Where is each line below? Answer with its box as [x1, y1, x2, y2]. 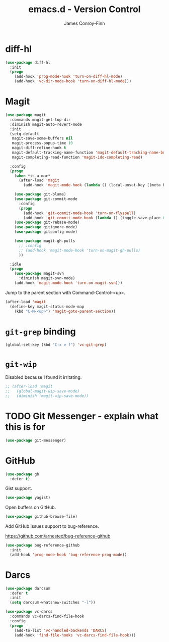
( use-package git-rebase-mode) [14, 220, 80, 225]
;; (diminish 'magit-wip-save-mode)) [5, 393, 89, 399]
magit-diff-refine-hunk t [12, 145, 66, 151]
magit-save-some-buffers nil [12, 136, 73, 141]
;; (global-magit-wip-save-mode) [5, 389, 80, 394]
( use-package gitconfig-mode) [14, 229, 78, 234]
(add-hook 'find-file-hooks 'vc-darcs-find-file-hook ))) [14, 632, 136, 637]
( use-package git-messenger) [5, 438, 66, 443]
